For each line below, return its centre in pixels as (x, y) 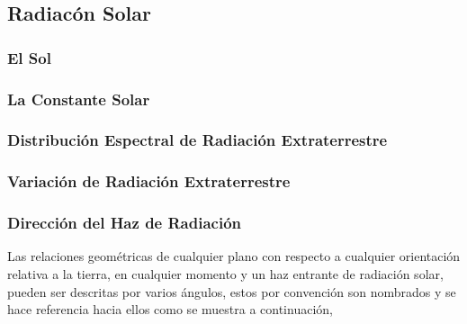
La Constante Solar (79, 99)
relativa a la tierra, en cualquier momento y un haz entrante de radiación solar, (225, 273)
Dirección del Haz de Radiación (124, 223)
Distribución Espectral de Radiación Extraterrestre (198, 140)
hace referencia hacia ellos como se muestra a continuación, (170, 309)
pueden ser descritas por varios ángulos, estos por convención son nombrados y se (232, 291)
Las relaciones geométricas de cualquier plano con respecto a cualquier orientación (234, 256)
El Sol (29, 57)
